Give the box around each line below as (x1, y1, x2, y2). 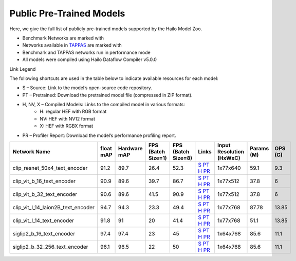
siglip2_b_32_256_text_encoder (12, 244, 88, 251)
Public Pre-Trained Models (9, 8, 125, 19)
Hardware (118, 145, 143, 152)
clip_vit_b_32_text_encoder (12, 191, 77, 198)
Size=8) (172, 154, 193, 162)
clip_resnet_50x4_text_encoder (12, 165, 88, 172)
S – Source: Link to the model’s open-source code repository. (22, 85, 152, 91)
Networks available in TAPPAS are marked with (22, 42, 122, 48)
